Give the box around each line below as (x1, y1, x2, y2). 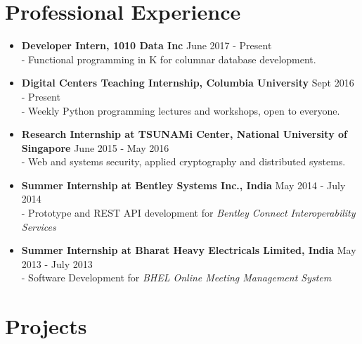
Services (21, 219, 56, 234)
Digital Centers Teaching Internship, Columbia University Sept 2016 (21, 75, 354, 90)
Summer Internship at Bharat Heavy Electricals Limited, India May (21, 243, 356, 257)
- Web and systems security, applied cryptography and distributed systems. (21, 154, 346, 169)
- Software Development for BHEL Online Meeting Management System (21, 270, 332, 285)
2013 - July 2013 (21, 256, 93, 271)
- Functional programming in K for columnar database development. (21, 51, 316, 66)
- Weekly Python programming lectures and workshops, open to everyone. (21, 103, 340, 117)
